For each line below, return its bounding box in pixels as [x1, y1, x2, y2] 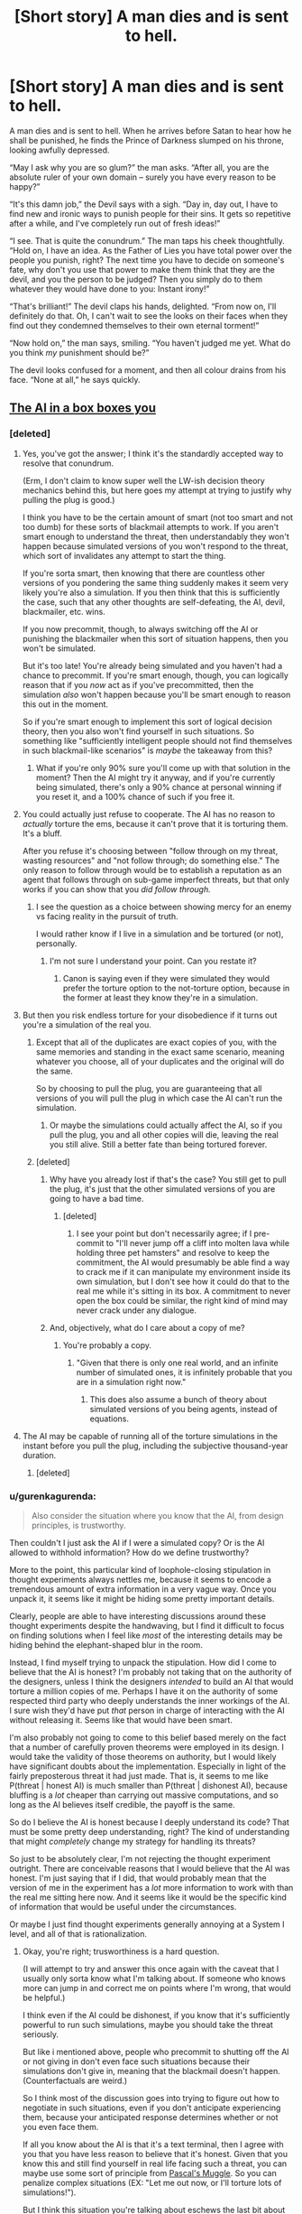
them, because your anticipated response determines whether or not [22, 2111, 279, 2123]
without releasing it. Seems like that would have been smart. [9, 1714, 233, 1726]
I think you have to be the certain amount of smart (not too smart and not [22, 512, 294, 523]
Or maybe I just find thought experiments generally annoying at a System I [9, 1919, 286, 1930]
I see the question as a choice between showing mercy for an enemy [35, 901, 292, 912]
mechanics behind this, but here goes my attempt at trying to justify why [22, 485, 292, 496]
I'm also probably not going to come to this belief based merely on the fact [9, 1732, 287, 1743]
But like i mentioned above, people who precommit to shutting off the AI [22, 2046, 290, 2057]
